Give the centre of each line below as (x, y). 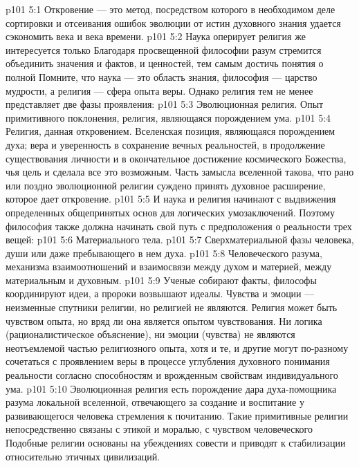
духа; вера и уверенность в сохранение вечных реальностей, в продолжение (165, 144)
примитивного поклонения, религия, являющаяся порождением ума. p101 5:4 (168, 117)
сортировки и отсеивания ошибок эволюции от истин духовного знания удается (173, 22)
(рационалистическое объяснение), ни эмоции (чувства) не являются (150, 334)
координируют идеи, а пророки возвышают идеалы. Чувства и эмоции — (160, 293)
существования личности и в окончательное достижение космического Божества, (176, 158)
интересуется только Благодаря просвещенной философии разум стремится (164, 49)
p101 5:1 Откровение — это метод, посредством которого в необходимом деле (171, 9)
